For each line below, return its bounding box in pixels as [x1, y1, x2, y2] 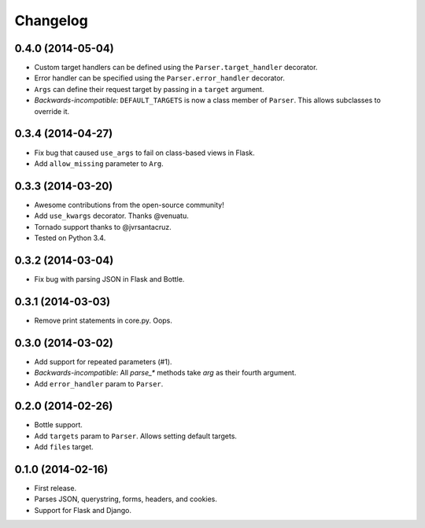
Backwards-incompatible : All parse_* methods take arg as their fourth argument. [34, 368, 297, 378]
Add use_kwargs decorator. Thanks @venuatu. [34, 211, 189, 220]
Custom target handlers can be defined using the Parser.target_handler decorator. [34, 63, 318, 72]
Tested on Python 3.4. [34, 233, 106, 242]
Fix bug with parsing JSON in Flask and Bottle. [34, 274, 185, 283]
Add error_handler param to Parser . [34, 378, 164, 389]
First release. [34, 484, 77, 493]
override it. [34, 106, 70, 116]
